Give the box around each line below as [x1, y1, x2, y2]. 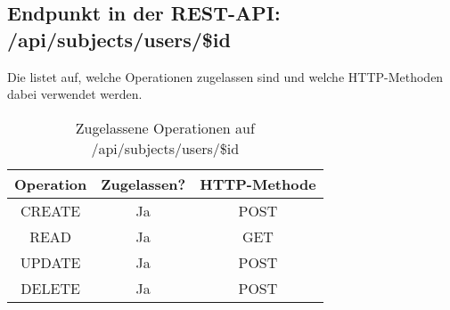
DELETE [20, 277, 80, 298]
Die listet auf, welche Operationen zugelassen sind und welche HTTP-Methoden [7, 67, 444, 86]
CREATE [20, 200, 81, 221]
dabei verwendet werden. [7, 85, 143, 103]
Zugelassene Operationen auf [75, 117, 255, 138]
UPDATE [20, 251, 81, 273]
